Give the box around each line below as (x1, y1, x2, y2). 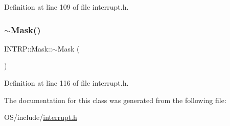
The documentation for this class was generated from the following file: (4, 94, 226, 105)
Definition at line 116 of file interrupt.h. (4, 78, 129, 88)
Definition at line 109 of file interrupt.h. (4, 2, 129, 12)
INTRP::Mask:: (4, 43, 52, 54)
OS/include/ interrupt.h (4, 112, 77, 122)
